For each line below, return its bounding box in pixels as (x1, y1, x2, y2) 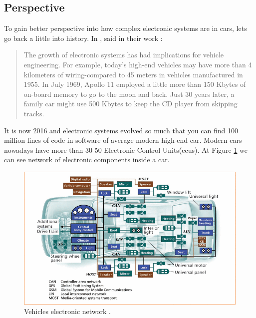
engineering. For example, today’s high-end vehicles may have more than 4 (23, 59, 252, 69)
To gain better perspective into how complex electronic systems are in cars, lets (4, 23, 247, 33)
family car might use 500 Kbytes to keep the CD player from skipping (23, 98, 238, 109)
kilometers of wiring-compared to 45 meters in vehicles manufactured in (23, 69, 243, 79)
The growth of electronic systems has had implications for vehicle (23, 49, 224, 60)
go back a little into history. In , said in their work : (4, 32, 163, 43)
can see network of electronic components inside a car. (4, 154, 170, 165)
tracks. (23, 108, 44, 118)
